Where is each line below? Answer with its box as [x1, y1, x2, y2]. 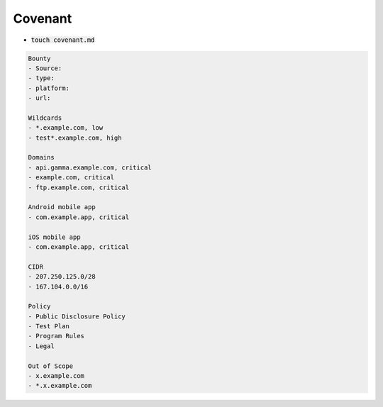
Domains [28, 153, 55, 162]
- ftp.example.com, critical [28, 183, 130, 191]
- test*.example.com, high [28, 133, 122, 142]
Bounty [28, 54, 51, 62]
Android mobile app [28, 203, 96, 211]
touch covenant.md [30, 35, 95, 44]
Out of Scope [28, 362, 74, 370]
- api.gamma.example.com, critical [28, 163, 152, 172]
